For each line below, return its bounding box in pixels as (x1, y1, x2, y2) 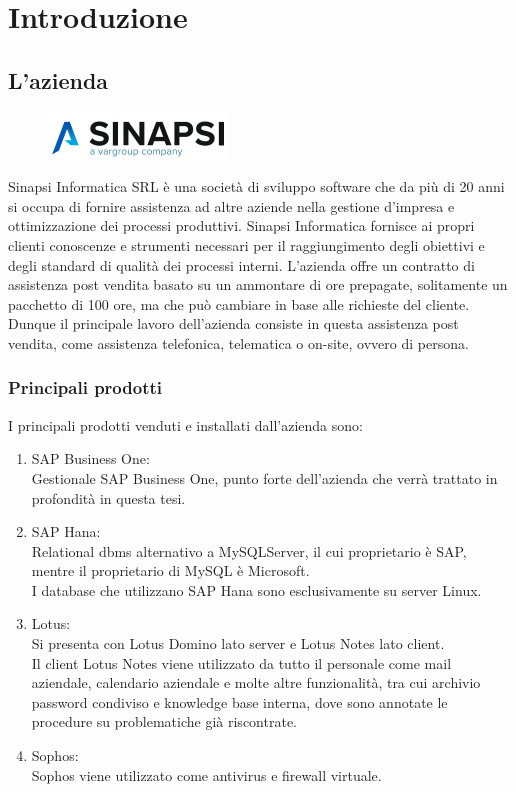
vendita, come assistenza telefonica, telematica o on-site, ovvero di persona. (8, 332, 469, 353)
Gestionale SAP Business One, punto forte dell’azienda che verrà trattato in (31, 467, 498, 488)
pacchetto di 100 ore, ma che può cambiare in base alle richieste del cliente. (8, 293, 470, 314)
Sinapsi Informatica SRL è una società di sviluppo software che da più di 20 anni (8, 176, 505, 197)
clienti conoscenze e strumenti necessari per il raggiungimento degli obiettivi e (8, 234, 485, 255)
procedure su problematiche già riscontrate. (31, 711, 297, 732)
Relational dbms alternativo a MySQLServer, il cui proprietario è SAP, (31, 540, 467, 561)
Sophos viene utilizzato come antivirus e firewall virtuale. (31, 764, 382, 785)
